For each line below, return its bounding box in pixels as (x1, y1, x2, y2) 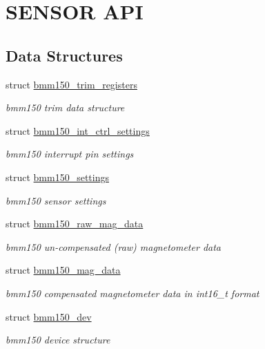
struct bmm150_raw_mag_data (6, 216, 144, 231)
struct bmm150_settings (6, 169, 109, 184)
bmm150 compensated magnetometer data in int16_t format (6, 285, 259, 300)
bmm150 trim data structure (6, 100, 125, 115)
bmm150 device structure (6, 332, 110, 347)
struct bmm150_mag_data (6, 263, 121, 277)
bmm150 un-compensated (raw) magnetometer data (6, 239, 221, 254)
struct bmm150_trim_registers (6, 77, 137, 91)
